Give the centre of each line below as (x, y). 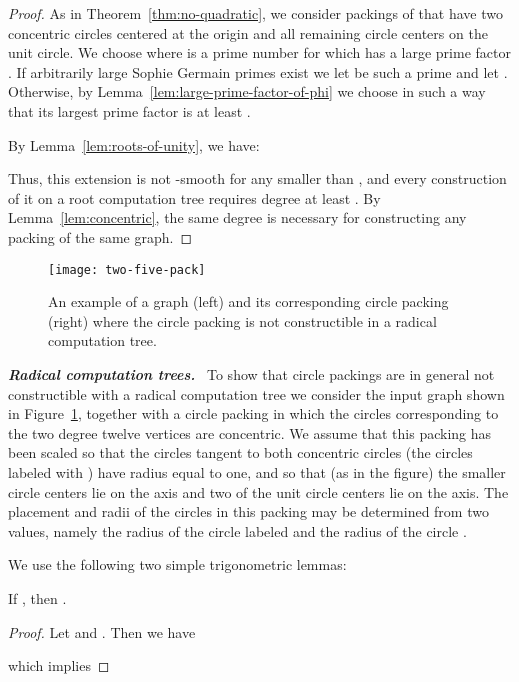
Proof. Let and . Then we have (102, 631)
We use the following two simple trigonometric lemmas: (177, 564)
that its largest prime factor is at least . (129, 110)
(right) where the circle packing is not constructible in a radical (242, 320)
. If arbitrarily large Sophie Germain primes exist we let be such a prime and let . (258, 71)
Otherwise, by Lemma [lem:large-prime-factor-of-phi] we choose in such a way (247, 91)
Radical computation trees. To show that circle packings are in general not (251, 373)
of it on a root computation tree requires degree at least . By (194, 197)
